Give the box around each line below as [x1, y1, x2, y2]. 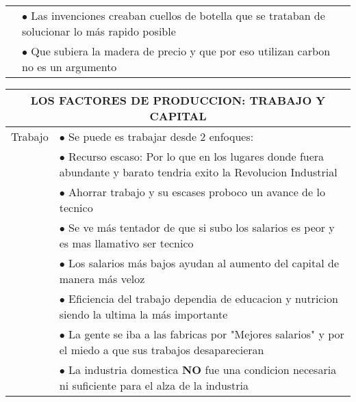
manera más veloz [59, 271, 145, 286]
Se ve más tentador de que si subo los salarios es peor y [68, 219, 335, 235]
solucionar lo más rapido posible [22, 23, 176, 39]
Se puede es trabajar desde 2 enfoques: [68, 129, 254, 144]
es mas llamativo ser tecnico [59, 235, 194, 251]
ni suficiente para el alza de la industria [59, 377, 249, 393]
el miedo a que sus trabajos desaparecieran [59, 342, 264, 358]
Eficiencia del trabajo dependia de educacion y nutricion [68, 291, 338, 306]
